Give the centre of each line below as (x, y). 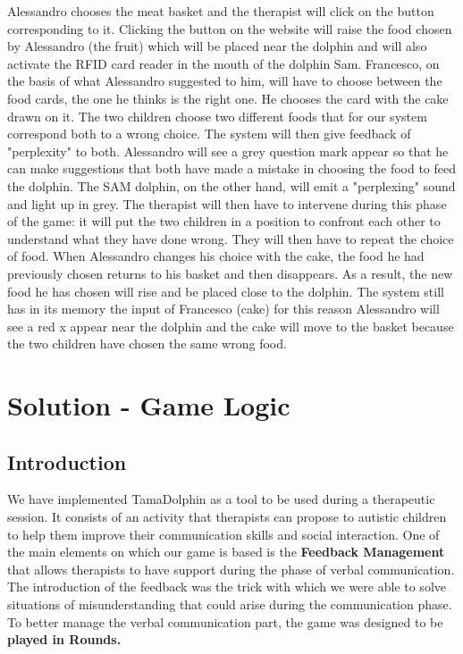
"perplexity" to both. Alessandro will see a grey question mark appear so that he (228, 151)
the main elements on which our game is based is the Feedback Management (226, 552)
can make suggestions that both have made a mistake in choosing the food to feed (232, 168)
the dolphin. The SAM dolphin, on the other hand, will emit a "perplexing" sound (231, 185)
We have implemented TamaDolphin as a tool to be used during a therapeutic (221, 499)
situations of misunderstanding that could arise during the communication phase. (230, 604)
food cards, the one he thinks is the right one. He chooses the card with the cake (228, 98)
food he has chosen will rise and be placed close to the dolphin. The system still (226, 291)
